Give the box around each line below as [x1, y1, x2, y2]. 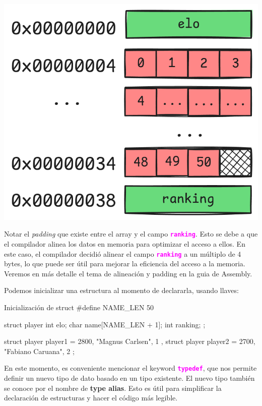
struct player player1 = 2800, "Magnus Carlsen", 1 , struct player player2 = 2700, [4, 336, 255, 346]
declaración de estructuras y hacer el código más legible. [4, 392, 178, 403]
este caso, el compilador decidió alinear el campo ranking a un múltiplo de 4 [4, 248, 241, 259]
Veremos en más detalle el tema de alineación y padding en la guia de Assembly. [4, 268, 252, 278]
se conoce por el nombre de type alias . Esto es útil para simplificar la [4, 382, 222, 393]
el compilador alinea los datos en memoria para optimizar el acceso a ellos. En [4, 238, 245, 249]
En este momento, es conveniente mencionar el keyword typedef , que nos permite [4, 363, 257, 373]
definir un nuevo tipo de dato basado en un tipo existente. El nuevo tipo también [4, 372, 255, 383]
